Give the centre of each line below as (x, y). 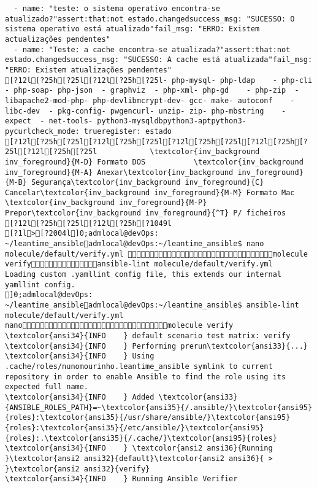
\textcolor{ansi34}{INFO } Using (80, 356)
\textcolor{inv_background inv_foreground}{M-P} (106, 203)
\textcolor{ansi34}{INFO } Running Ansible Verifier (121, 479)
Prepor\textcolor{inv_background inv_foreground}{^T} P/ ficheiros (146, 213)
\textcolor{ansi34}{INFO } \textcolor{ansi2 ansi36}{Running (139, 448)
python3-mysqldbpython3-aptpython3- (172, 121)
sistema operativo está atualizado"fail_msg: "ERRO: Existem (132, 29)
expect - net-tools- (49, 121)
